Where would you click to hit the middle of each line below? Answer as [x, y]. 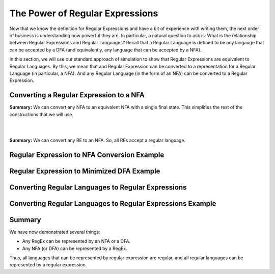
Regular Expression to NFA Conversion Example [87, 155]
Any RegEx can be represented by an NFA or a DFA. [76, 241]
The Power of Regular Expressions [84, 13]
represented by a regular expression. [48, 265]
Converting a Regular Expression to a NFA [77, 95]
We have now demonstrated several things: [55, 232]
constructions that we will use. [42, 114]
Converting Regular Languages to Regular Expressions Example [113, 203]
